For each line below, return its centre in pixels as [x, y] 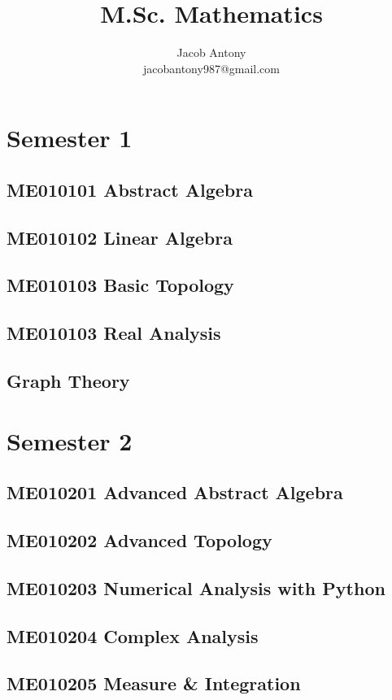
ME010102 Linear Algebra [120, 237]
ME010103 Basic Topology [120, 285]
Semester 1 [70, 138]
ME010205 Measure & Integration [154, 683]
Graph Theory [68, 381]
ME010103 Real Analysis [114, 333]
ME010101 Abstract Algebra [130, 189]
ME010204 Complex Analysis [133, 635]
